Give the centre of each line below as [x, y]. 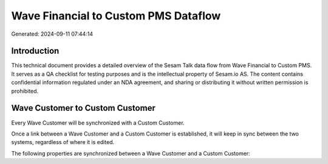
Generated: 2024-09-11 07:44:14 [52, 34]
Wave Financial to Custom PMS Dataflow [116, 16]
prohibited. [25, 91]
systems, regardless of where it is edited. [63, 142]
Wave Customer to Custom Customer [84, 108]
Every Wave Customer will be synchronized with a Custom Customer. [98, 123]
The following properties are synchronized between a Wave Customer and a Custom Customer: [131, 153]
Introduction [35, 51]
